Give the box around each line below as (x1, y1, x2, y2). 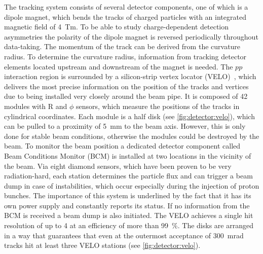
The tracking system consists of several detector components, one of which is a (4, 2, 248, 12)
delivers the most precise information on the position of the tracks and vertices (4, 81, 249, 91)
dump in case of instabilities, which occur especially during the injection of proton (4, 180, 259, 191)
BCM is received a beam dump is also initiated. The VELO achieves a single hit (4, 210, 253, 221)
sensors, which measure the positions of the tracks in (76, 100, 240, 111)
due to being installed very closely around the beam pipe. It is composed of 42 (4, 91, 248, 101)
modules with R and (4, 100, 67, 111)
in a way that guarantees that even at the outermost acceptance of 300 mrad (4, 230, 244, 240)
